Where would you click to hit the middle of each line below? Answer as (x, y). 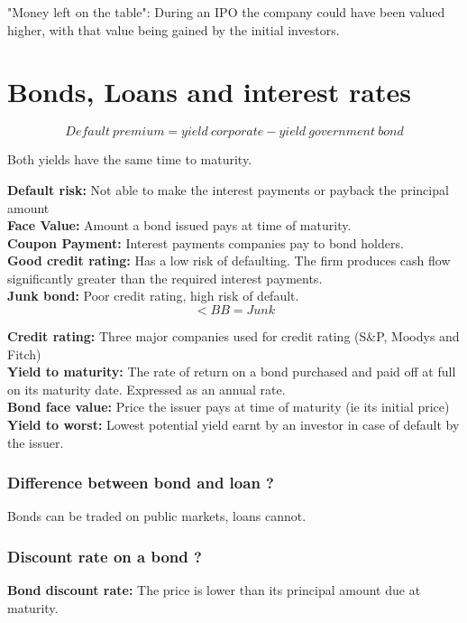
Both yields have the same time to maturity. (130, 159)
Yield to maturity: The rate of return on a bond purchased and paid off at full (232, 372)
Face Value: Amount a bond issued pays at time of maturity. (179, 225)
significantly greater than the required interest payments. (165, 278)
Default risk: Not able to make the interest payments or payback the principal (228, 189)
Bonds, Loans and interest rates (209, 92)
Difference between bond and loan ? (141, 483)
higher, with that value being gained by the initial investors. (174, 29)
